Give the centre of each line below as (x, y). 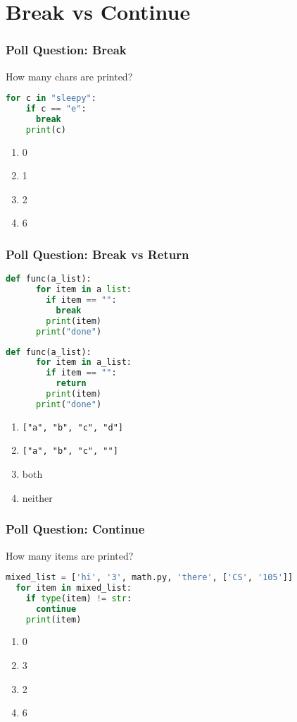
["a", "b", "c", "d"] (72, 427)
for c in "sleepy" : (51, 98)
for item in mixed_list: (74, 588)
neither (37, 497)
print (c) (46, 130)
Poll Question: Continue (75, 529)
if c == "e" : (56, 109)
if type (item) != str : (79, 598)
